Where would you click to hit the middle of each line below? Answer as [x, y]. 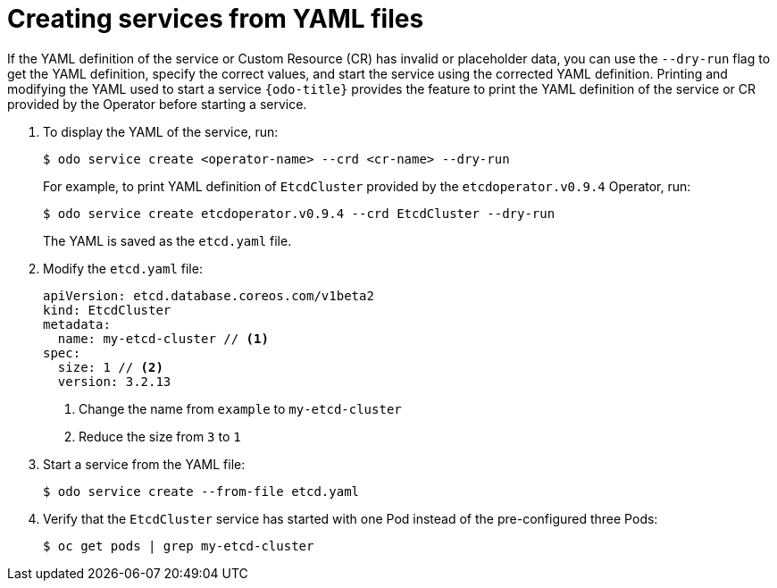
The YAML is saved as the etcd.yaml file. [167, 240]
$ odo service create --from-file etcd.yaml [201, 491]
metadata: [77, 324]
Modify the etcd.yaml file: [123, 268]
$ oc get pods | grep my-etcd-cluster [179, 546]
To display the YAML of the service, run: [161, 131]
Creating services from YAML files [216, 19]
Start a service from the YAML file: [144, 464]
